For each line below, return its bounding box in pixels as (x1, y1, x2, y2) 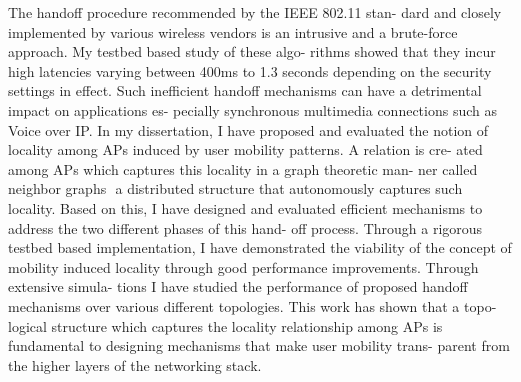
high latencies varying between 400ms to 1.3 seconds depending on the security (8, 60, 492, 81)
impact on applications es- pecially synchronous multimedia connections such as (8, 99, 498, 120)
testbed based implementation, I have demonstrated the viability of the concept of (8, 237, 512, 258)
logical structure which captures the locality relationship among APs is (8, 315, 443, 336)
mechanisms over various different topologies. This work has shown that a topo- (8, 295, 497, 316)
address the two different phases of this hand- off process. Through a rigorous (8, 217, 483, 238)
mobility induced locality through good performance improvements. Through (8, 256, 479, 277)
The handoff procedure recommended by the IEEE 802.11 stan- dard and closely (8, 2, 502, 22)
